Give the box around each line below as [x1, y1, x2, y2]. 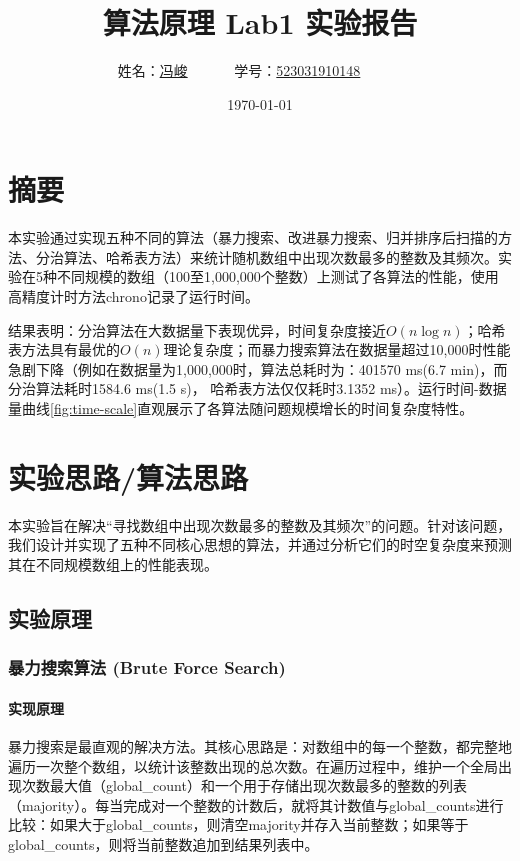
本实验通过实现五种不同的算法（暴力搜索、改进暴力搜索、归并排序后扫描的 [8, 227, 498, 248]
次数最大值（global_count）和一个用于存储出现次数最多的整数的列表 [21, 775, 467, 796]
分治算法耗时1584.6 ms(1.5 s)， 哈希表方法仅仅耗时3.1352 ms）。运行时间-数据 [8, 378, 507, 399]
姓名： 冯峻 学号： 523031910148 [117, 60, 361, 81]
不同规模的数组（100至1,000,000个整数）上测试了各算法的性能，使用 [56, 266, 499, 287]
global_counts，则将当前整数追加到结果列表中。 [8, 833, 319, 854]
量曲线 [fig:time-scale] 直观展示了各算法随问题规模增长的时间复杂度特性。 [8, 398, 474, 418]
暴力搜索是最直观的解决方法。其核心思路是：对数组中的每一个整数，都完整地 [8, 735, 512, 756]
